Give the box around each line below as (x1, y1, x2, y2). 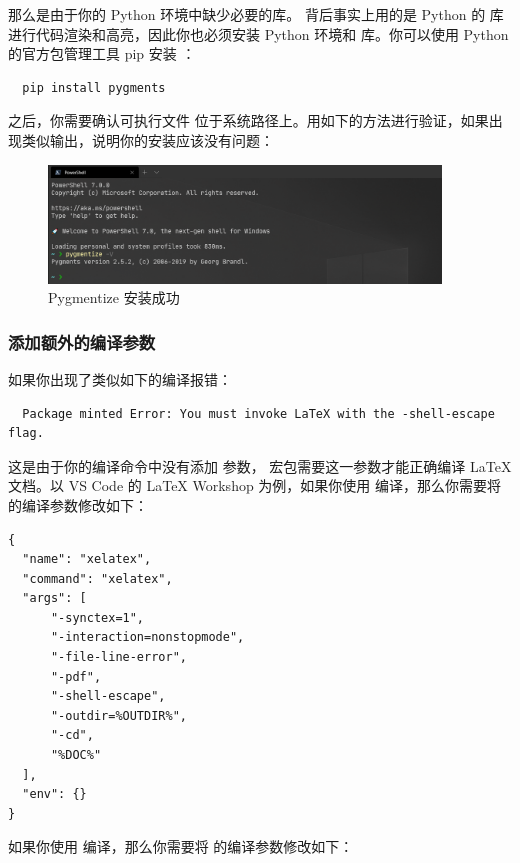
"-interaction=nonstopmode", (50, 630, 245, 645)
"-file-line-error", (50, 650, 187, 665)
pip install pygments (22, 80, 166, 95)
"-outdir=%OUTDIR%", (50, 708, 187, 723)
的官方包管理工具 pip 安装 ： (8, 43, 196, 64)
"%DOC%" (50, 748, 102, 763)
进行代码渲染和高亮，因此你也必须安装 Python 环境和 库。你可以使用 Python (8, 23, 509, 44)
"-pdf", (50, 669, 102, 684)
